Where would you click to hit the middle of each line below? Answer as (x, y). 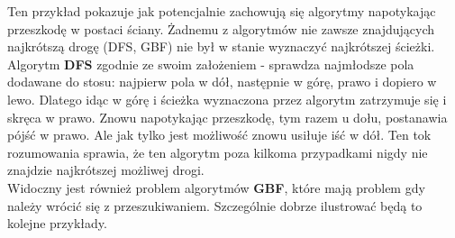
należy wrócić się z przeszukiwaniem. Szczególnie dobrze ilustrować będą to (215, 205)
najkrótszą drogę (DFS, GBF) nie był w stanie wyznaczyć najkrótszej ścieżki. (221, 46)
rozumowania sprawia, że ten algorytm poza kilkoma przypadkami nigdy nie (218, 152)
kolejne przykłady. (57, 223)
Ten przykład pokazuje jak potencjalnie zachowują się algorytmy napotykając (222, 11)
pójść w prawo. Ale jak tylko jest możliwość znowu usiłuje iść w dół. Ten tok (219, 135)
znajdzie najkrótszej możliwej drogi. (106, 170)
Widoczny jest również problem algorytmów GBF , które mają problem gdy (216, 187)
